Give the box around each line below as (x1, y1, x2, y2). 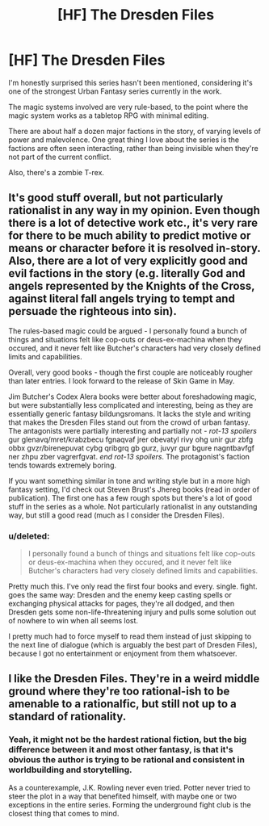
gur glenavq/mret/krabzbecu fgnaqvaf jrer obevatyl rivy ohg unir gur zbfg (8, 434, 254, 444)
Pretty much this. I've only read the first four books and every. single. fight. (8, 581, 258, 591)
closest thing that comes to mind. (8, 808, 120, 818)
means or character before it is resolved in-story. (8, 241, 261, 255)
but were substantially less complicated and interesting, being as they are (8, 400, 254, 409)
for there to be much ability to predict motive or (8, 229, 251, 243)
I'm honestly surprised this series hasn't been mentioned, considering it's (8, 78, 253, 87)
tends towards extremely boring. (8, 460, 117, 470)
